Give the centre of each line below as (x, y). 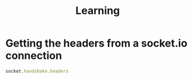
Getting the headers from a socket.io (96, 43)
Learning (98, 11)
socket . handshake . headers (37, 71)
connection (34, 56)
